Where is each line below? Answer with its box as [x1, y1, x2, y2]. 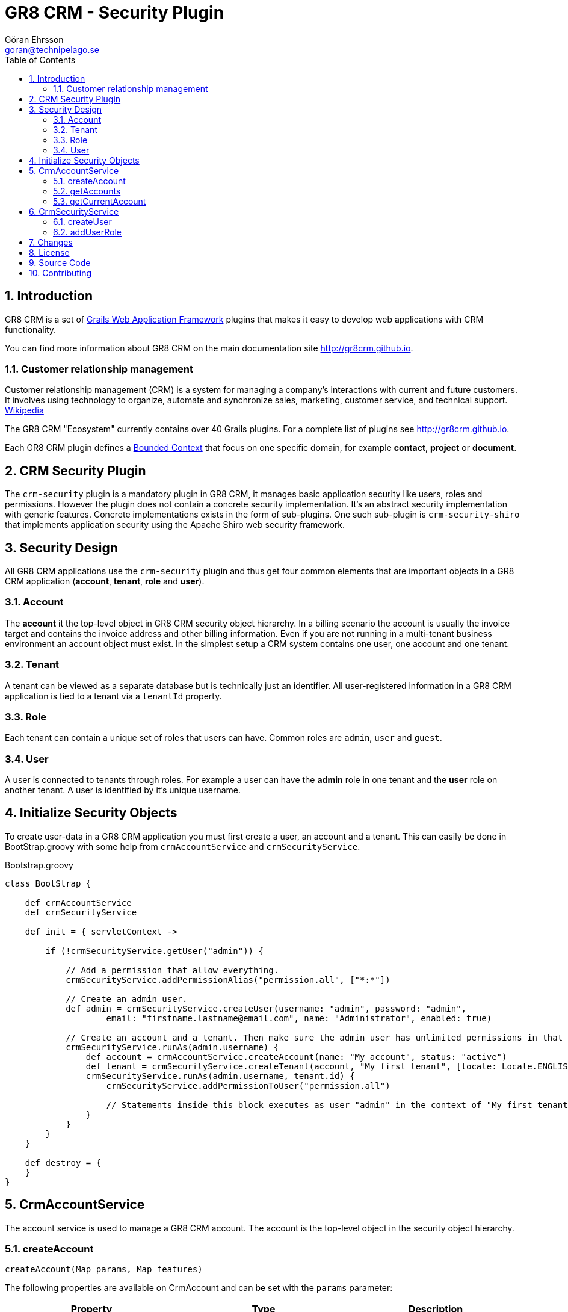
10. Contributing [29, 267, 92, 278]
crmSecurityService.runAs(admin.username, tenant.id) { [85, 1071, 355, 1081]
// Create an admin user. [66, 994, 188, 1004]
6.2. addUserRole [53, 226, 122, 237]
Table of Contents [5, 54, 76, 65]
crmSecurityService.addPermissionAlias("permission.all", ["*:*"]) [66, 974, 390, 985]
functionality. [5, 324, 57, 335]
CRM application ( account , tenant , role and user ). [5, 576, 205, 587]
